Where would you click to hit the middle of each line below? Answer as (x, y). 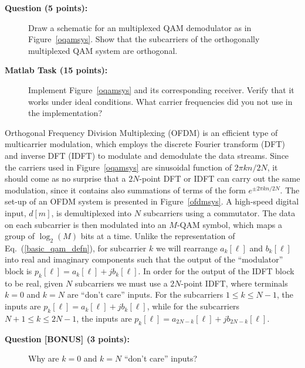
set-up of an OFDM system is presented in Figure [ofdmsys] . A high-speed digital (152, 201)
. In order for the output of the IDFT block (216, 271)
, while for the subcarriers (193, 306)
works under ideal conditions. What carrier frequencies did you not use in (160, 101)
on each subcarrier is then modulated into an (86, 224)
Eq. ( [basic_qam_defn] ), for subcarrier (76, 248)
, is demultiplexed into (91, 212)
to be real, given (34, 283)
